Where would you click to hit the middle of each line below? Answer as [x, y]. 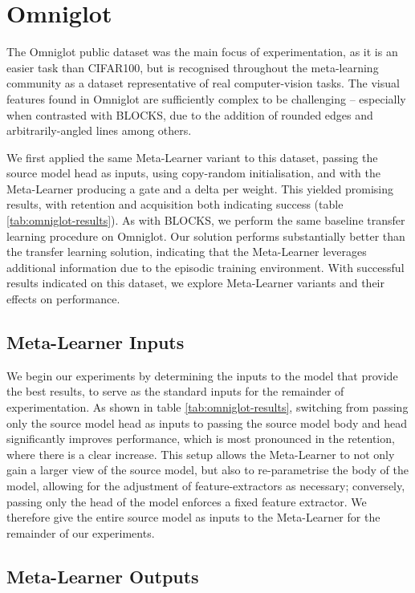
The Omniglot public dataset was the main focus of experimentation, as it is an [202, 52]
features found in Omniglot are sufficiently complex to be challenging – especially [206, 98]
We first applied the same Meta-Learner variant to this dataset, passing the [192, 157]
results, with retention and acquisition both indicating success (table [175, 204]
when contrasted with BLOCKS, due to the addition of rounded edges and [190, 114]
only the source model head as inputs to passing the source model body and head [207, 422]
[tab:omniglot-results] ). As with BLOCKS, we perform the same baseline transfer [206, 220]
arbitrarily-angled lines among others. [99, 130]
